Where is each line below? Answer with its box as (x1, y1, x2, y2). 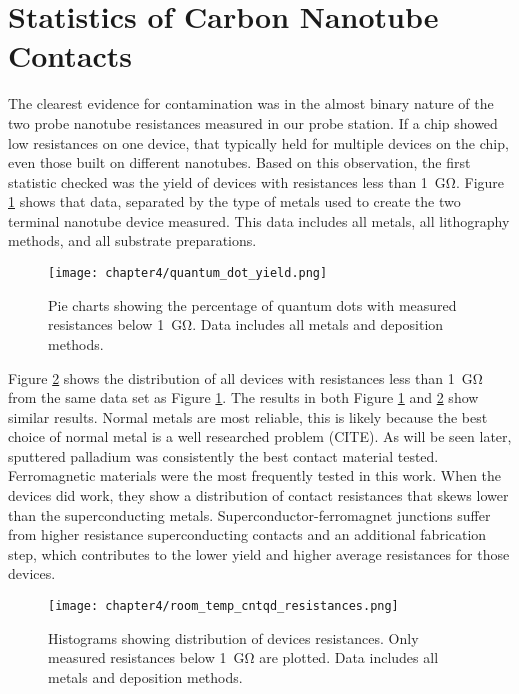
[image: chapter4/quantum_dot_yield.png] (48, 266, 328, 281)
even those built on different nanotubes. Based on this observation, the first (8, 152, 471, 173)
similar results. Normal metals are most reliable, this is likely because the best (8, 406, 488, 427)
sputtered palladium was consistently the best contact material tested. (8, 445, 439, 466)
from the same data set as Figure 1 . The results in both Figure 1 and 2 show (8, 387, 479, 408)
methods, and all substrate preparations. (8, 230, 257, 251)
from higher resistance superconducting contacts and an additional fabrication (8, 524, 487, 545)
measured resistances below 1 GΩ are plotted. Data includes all (48, 647, 439, 668)
